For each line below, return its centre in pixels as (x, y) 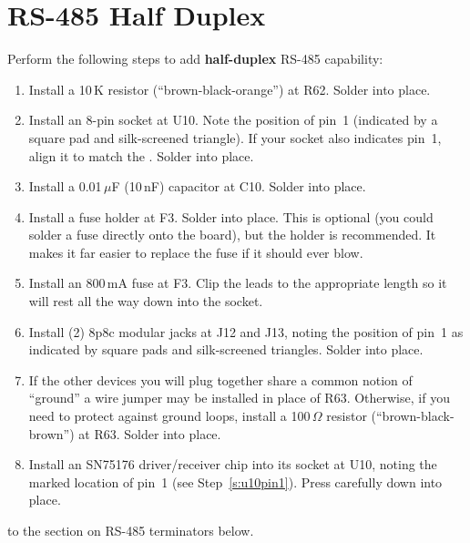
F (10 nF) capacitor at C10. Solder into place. (239, 186)
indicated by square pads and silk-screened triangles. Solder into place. (226, 349)
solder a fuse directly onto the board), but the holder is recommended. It (232, 235)
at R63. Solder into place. (150, 433)
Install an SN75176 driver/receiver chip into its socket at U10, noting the (233, 464)
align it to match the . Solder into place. (141, 155)
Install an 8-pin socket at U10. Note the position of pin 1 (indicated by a (233, 120)
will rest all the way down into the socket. (146, 301)
